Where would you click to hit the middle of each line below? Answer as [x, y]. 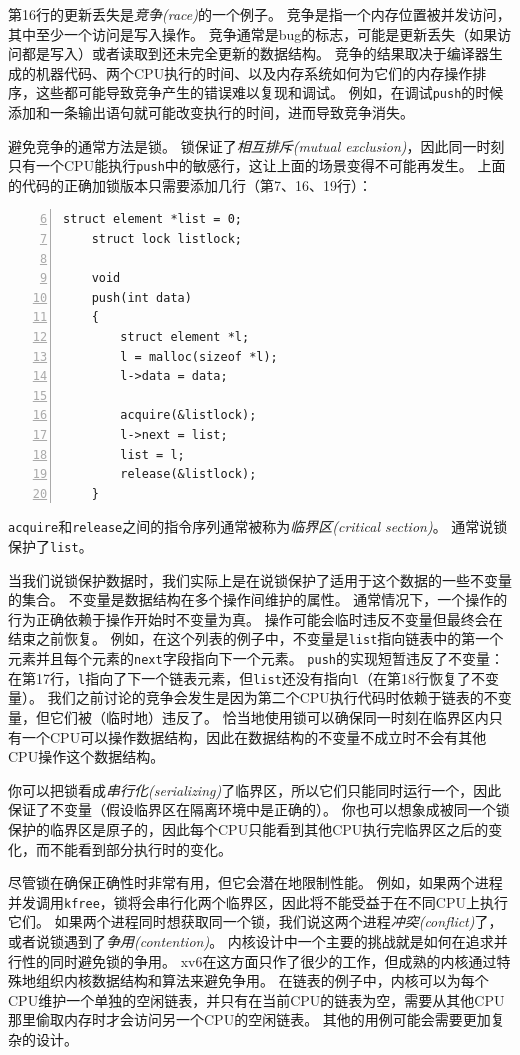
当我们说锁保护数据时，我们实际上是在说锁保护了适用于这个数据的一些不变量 [260, 579]
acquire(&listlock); [188, 415]
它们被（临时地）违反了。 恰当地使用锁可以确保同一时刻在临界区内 [269, 717]
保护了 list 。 [50, 546]
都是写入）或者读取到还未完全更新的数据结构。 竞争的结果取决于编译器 [255, 53]
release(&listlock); [188, 474]
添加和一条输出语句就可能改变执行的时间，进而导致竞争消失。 [211, 112]
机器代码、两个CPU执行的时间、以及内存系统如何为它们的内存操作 [254, 72]
